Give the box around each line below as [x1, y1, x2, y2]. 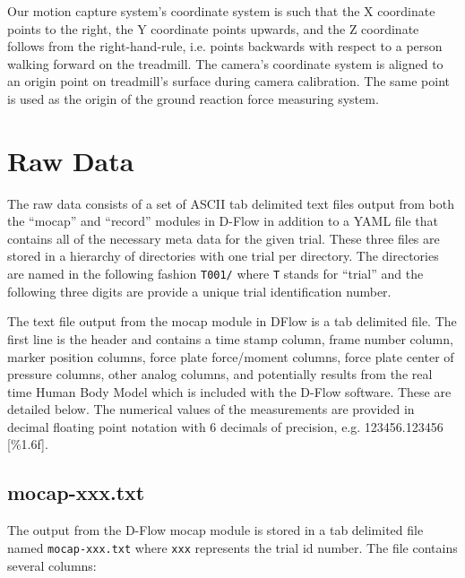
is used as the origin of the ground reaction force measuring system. [7, 89, 379, 108]
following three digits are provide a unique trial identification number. [7, 281, 392, 300]
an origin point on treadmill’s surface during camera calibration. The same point [7, 72, 451, 91]
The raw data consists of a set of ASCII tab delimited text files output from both [7, 194, 455, 212]
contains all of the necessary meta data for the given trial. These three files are [7, 229, 440, 247]
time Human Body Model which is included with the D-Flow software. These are [7, 382, 452, 401]
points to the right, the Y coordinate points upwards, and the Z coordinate [7, 19, 419, 38]
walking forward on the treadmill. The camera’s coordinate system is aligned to [7, 54, 443, 73]
